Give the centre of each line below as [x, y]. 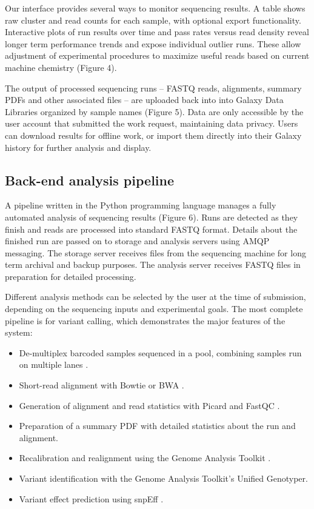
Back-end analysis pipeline [90, 180]
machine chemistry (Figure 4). [61, 67]
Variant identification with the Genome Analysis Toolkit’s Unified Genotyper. [163, 478]
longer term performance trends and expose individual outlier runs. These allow [153, 43]
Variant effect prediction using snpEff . [91, 498]
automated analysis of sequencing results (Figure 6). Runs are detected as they [152, 217]
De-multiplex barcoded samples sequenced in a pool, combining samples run [160, 352]
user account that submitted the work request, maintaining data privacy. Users [152, 123]
